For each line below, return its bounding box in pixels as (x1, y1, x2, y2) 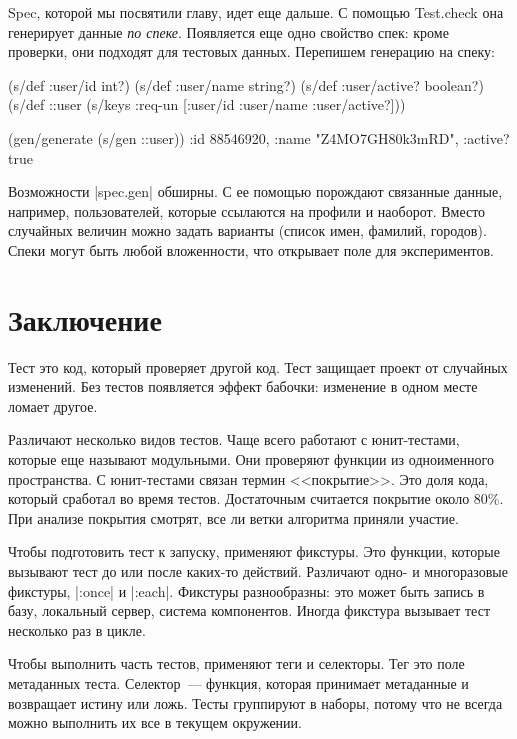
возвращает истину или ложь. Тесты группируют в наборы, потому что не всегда (8, 692, 503, 713)
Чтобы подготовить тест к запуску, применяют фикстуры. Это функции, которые (8, 541, 500, 562)
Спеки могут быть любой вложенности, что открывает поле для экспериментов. (8, 239, 494, 260)
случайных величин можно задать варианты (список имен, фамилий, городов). (8, 220, 487, 241)
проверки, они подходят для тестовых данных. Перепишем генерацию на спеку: (8, 41, 495, 62)
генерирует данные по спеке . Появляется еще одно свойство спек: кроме (8, 21, 449, 42)
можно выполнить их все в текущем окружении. (8, 712, 302, 733)
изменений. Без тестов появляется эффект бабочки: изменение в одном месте (8, 376, 478, 397)
